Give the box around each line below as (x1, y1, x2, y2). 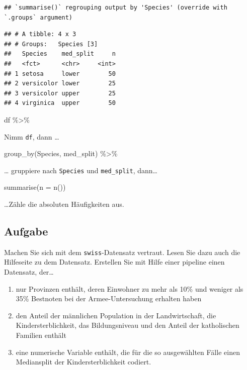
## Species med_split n (4, 50, 116, 58)
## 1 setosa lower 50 (4, 70, 116, 77)
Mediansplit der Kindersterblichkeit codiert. (16, 356, 151, 367)
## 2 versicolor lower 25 (4, 80, 116, 87)
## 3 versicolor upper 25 (4, 89, 116, 97)
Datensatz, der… (4, 267, 54, 277)
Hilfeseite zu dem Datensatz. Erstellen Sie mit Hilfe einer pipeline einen (4, 257, 225, 267)
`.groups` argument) (4, 14, 73, 21)
